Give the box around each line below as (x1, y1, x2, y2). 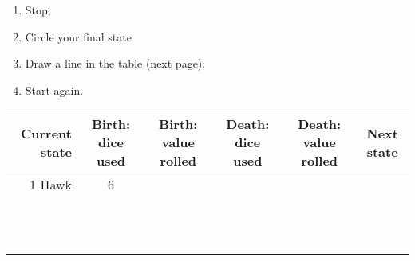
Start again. (25, 81, 84, 98)
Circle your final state (25, 28, 132, 45)
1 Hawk (30, 175, 72, 194)
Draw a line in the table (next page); (25, 55, 206, 72)
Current (21, 123, 72, 142)
